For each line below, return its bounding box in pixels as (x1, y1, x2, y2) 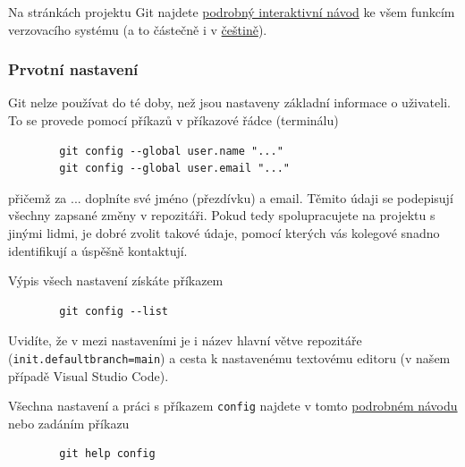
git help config (59, 447, 156, 461)
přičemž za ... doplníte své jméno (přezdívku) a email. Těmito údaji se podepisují (8, 188, 453, 207)
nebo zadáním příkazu (8, 413, 130, 432)
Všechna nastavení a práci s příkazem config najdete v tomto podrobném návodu (8, 396, 458, 415)
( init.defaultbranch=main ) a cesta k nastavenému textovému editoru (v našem (8, 348, 451, 367)
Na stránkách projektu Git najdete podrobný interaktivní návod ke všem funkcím (8, 3, 455, 21)
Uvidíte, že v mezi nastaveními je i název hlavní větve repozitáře (8, 331, 362, 350)
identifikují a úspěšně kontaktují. (8, 241, 188, 259)
